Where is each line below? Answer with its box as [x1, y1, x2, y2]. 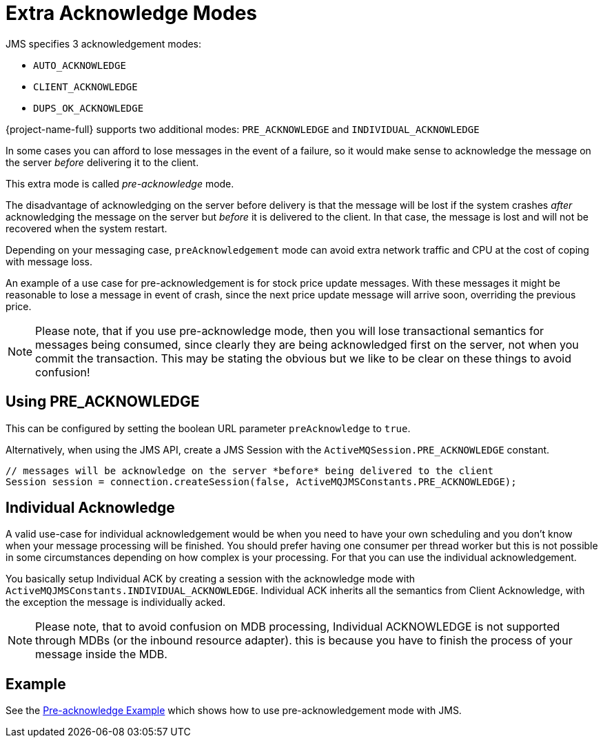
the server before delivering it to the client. [6, 156, 199, 168]
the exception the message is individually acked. [6, 596, 226, 609]
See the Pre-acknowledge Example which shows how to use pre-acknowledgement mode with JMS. [6, 704, 462, 717]
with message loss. [6, 255, 92, 267]
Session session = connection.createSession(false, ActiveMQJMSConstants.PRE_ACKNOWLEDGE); [6, 476, 517, 487]
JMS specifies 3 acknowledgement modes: [6, 37, 202, 50]
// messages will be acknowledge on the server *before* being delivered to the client [6, 465, 494, 476]
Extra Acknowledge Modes [6, 1, 257, 25]
